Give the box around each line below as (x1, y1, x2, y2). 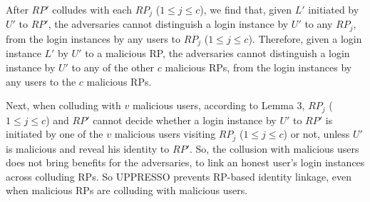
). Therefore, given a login (248, 31, 362, 46)
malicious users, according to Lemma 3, (132, 98, 305, 113)
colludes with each (52, 2, 132, 16)
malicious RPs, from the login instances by (165, 59, 352, 74)
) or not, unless (283, 126, 350, 141)
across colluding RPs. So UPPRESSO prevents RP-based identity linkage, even (6, 168, 352, 183)
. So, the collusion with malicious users (189, 141, 359, 156)
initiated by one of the (6, 126, 103, 141)
